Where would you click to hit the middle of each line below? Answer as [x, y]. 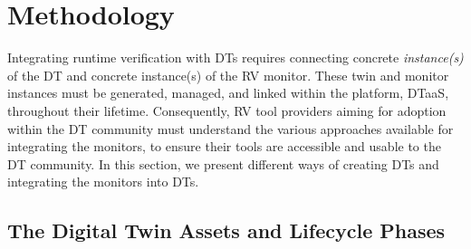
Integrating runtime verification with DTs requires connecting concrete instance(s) [235, 57]
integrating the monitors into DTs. [103, 182]
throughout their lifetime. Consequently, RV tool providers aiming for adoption [227, 110]
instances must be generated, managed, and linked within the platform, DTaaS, [228, 93]
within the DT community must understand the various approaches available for [231, 128]
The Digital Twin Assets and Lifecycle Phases [226, 230]
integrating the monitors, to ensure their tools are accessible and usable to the [224, 146]
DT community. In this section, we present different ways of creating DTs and [223, 163]
